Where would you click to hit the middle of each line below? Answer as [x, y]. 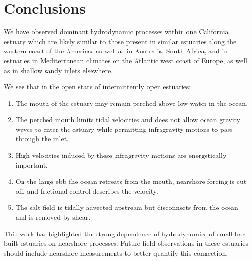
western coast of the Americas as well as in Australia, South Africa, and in [116, 51]
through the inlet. [42, 139]
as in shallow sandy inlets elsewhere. [58, 70]
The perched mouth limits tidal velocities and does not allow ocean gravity [128, 119]
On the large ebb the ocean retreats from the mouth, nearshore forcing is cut [131, 181]
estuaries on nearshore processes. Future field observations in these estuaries [134, 243]
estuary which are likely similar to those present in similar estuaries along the [120, 41]
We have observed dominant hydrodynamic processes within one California [116, 32]
